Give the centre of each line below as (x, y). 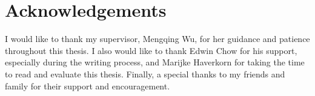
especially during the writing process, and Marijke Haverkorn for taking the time (155, 62)
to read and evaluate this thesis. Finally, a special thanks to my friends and (145, 73)
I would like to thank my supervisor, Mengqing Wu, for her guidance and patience (157, 39)
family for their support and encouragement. (88, 85)
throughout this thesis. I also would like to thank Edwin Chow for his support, (151, 50)
